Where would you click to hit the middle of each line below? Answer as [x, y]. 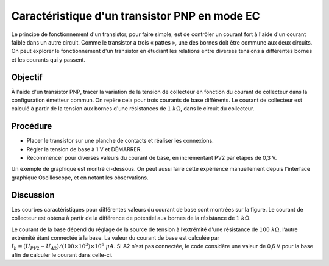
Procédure [32, 126]
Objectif [27, 77]
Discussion [33, 195]
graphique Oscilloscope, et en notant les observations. [80, 178]
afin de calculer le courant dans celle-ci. [62, 255]
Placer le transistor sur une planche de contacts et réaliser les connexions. [120, 141]
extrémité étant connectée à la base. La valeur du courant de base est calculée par [115, 237]
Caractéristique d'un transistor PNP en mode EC [136, 16]
